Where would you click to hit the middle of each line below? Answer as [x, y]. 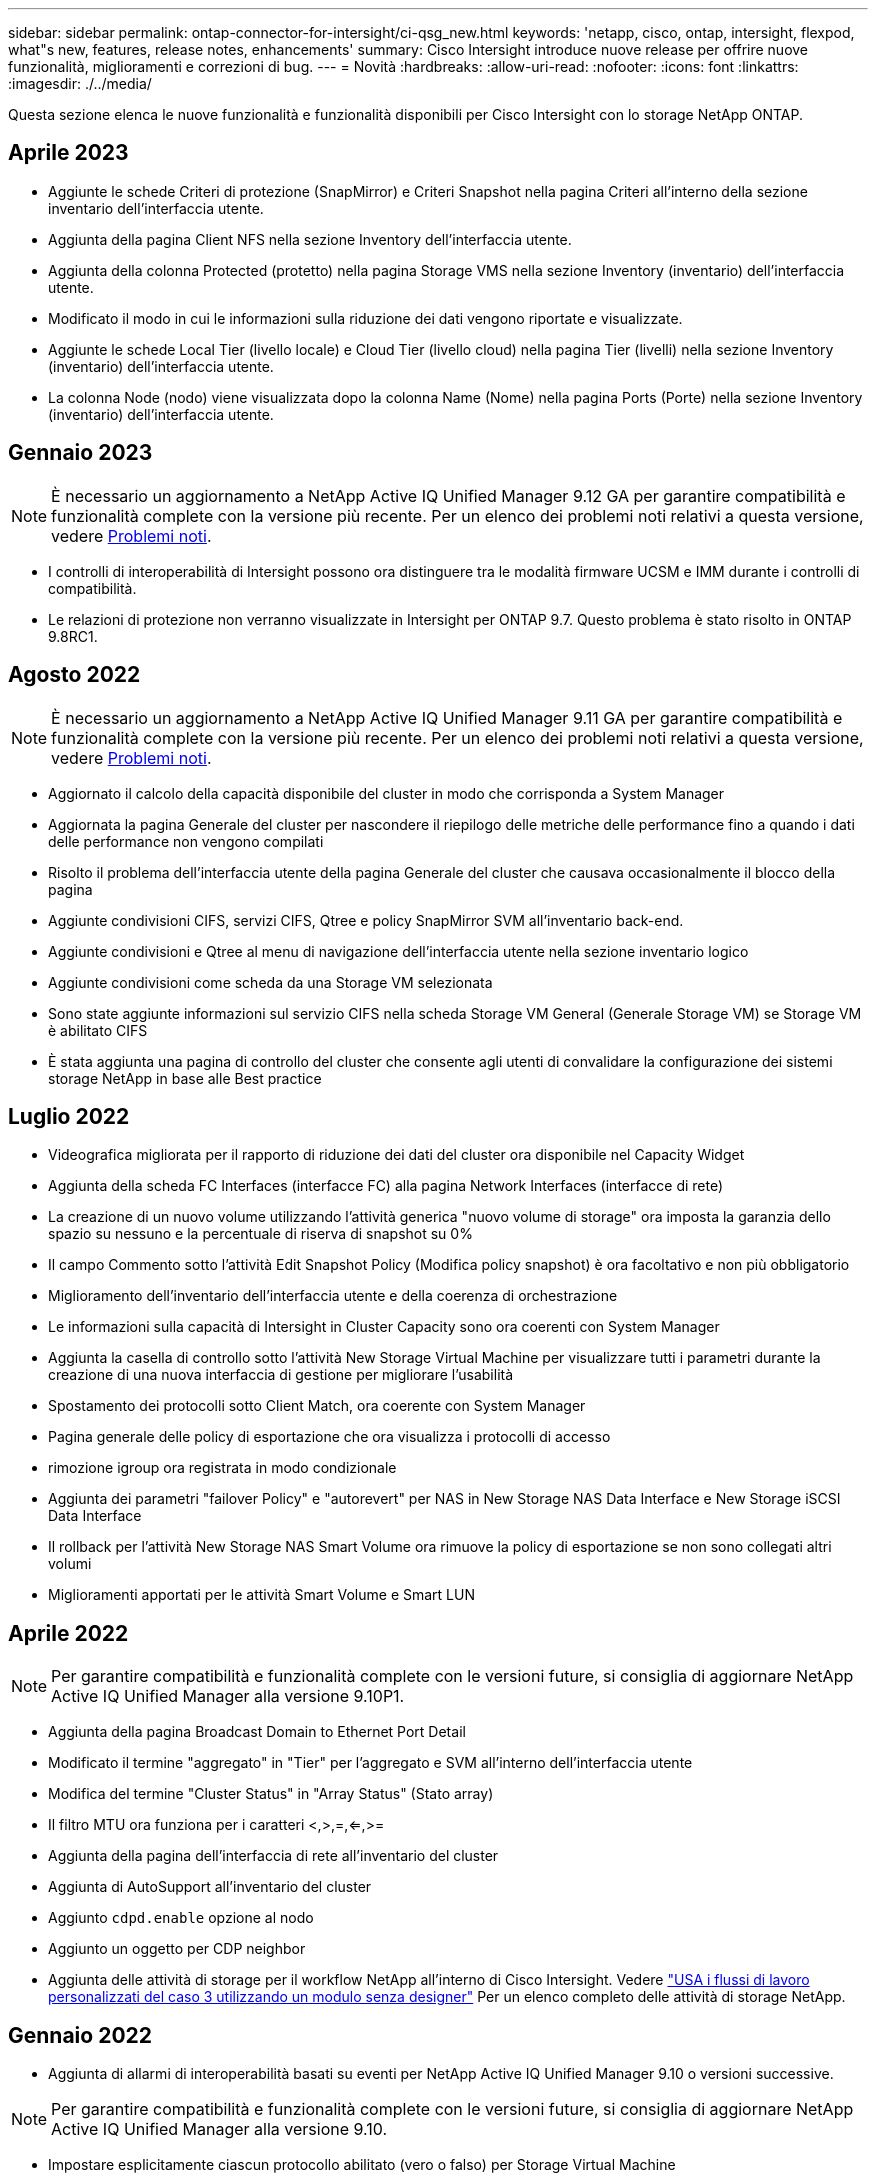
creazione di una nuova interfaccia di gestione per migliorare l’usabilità [281, 1375]
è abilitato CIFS [98, 1030]
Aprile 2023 [68, 153]
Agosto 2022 [74, 675]
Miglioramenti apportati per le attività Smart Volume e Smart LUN [261, 1595]
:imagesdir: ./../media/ [80, 83]
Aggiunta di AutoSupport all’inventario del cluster [210, 1887]
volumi [70, 1564]
